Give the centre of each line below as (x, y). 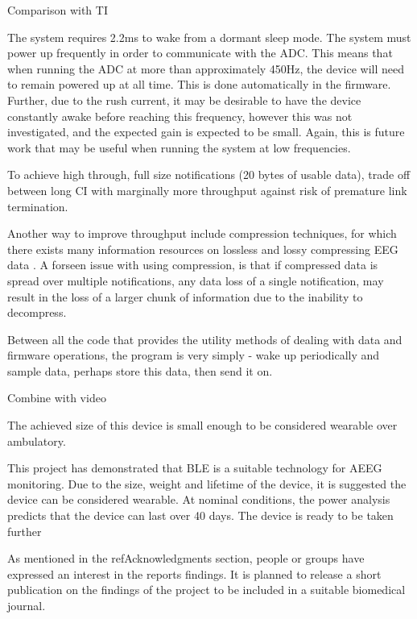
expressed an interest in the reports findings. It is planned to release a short (194, 573)
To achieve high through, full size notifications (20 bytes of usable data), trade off (209, 174)
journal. (27, 605)
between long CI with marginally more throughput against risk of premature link (207, 190)
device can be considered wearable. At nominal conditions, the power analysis (199, 499)
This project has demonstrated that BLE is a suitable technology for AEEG (195, 468)
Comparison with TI (58, 10)
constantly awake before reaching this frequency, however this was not (180, 116)
